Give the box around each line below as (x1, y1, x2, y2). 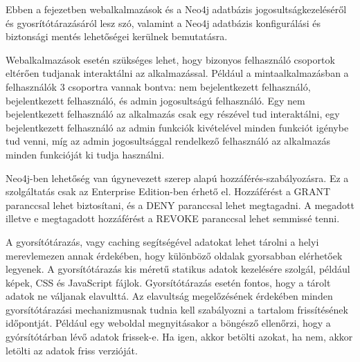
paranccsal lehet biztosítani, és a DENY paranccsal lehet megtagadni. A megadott (6, 197, 354, 212)
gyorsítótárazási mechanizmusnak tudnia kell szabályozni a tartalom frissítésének (6, 302, 348, 316)
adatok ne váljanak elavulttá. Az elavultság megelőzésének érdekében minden (6, 289, 333, 303)
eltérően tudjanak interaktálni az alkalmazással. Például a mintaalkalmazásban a (6, 66, 349, 80)
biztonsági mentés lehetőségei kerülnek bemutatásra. (6, 29, 228, 44)
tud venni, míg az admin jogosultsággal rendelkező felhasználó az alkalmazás (6, 134, 330, 148)
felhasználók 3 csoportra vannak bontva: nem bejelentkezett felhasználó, (6, 79, 311, 93)
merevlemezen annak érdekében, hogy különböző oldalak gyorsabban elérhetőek (6, 248, 343, 262)
